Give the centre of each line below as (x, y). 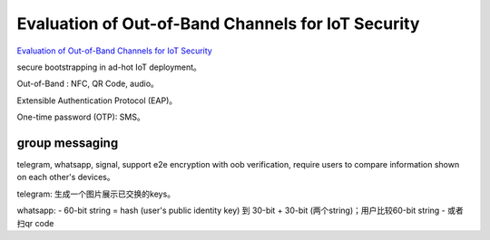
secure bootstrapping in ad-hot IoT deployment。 (109, 67)
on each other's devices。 (66, 178)
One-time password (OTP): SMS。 (81, 117)
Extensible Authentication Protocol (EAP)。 (97, 101)
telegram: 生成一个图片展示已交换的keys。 (96, 194)
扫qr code (35, 223)
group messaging (68, 143)
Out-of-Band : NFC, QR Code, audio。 (88, 84)
